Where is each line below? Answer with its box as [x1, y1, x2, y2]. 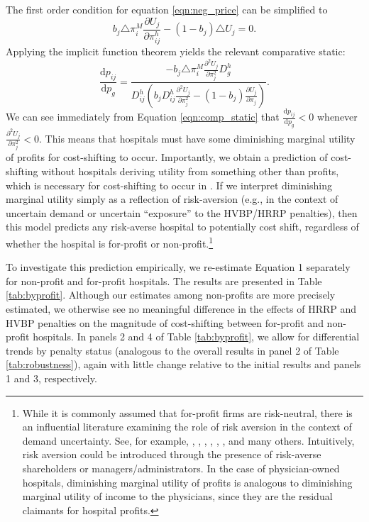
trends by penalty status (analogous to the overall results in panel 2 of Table [6, 343, 339, 357]
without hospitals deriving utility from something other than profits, [41, 164, 339, 179]
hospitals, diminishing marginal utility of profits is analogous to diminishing [22, 474, 353, 489]
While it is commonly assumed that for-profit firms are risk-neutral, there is [22, 405, 353, 420]
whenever [317, 109, 358, 124]
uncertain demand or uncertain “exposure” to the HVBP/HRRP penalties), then [6, 205, 358, 220]
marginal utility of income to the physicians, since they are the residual [22, 489, 333, 504]
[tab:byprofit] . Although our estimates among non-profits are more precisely [6, 287, 336, 302]
